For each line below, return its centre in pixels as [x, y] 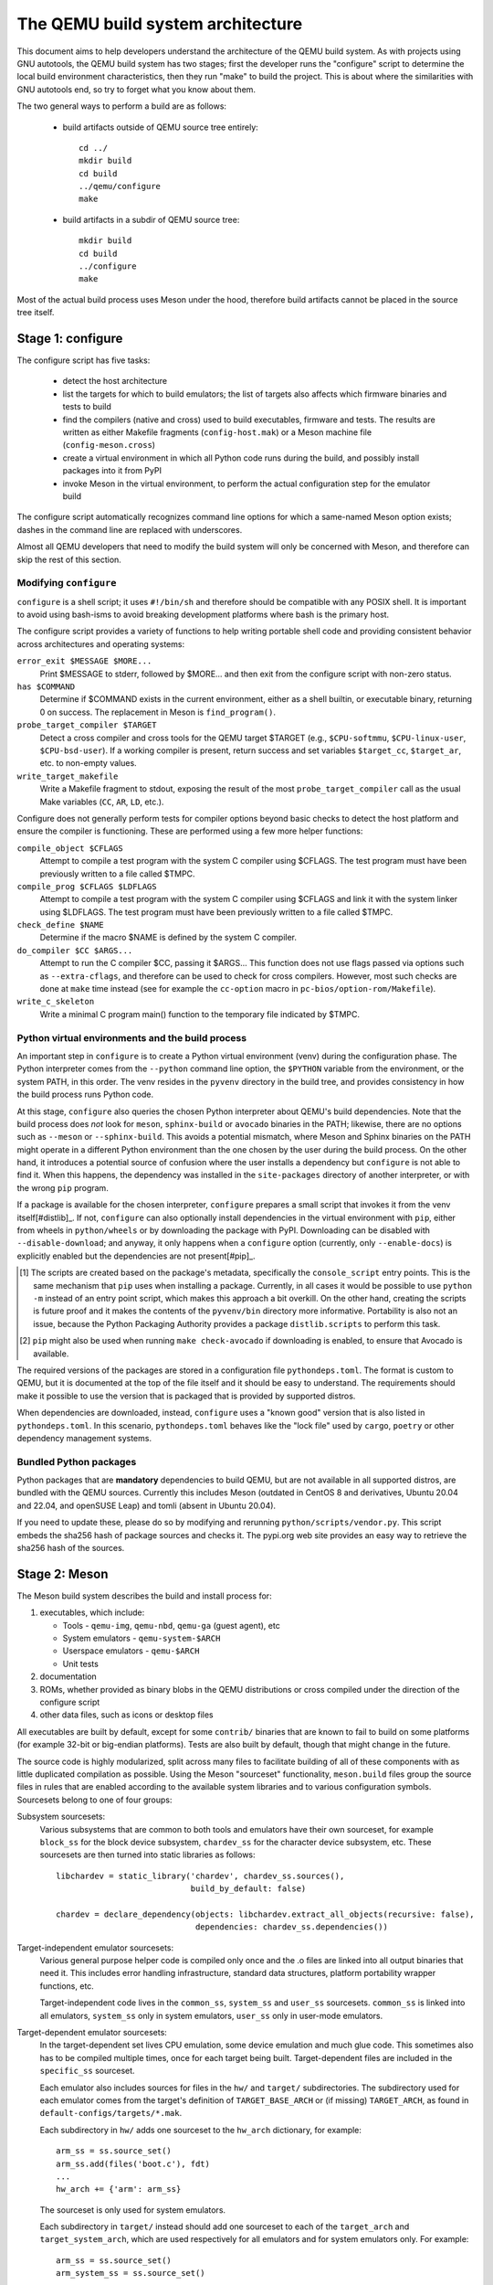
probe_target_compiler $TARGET [87, 725]
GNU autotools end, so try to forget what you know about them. [136, 89]
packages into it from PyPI [112, 471]
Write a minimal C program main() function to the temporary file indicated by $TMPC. [200, 1014]
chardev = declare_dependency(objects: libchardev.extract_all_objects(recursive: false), [265, 1914]
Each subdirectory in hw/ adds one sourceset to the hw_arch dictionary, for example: [201, 2130]
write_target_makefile [68, 776]
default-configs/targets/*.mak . [111, 2113]
